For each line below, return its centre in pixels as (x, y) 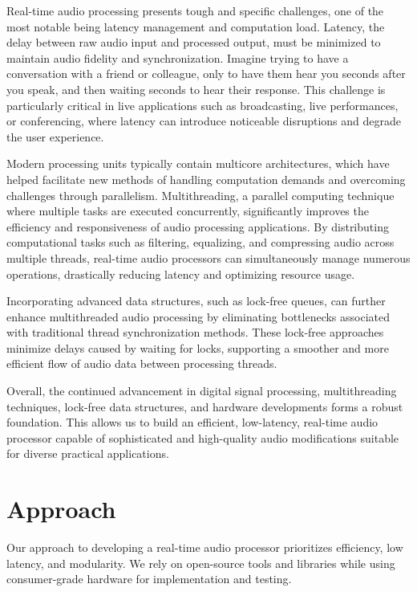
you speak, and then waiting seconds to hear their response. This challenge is (196, 89)
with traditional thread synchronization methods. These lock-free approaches (195, 332)
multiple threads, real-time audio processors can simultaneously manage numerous (208, 257)
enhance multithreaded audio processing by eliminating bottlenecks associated (198, 316)
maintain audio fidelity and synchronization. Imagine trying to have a (178, 57)
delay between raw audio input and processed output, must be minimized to (194, 42)
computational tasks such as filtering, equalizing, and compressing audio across (200, 242)
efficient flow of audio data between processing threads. (142, 363)
